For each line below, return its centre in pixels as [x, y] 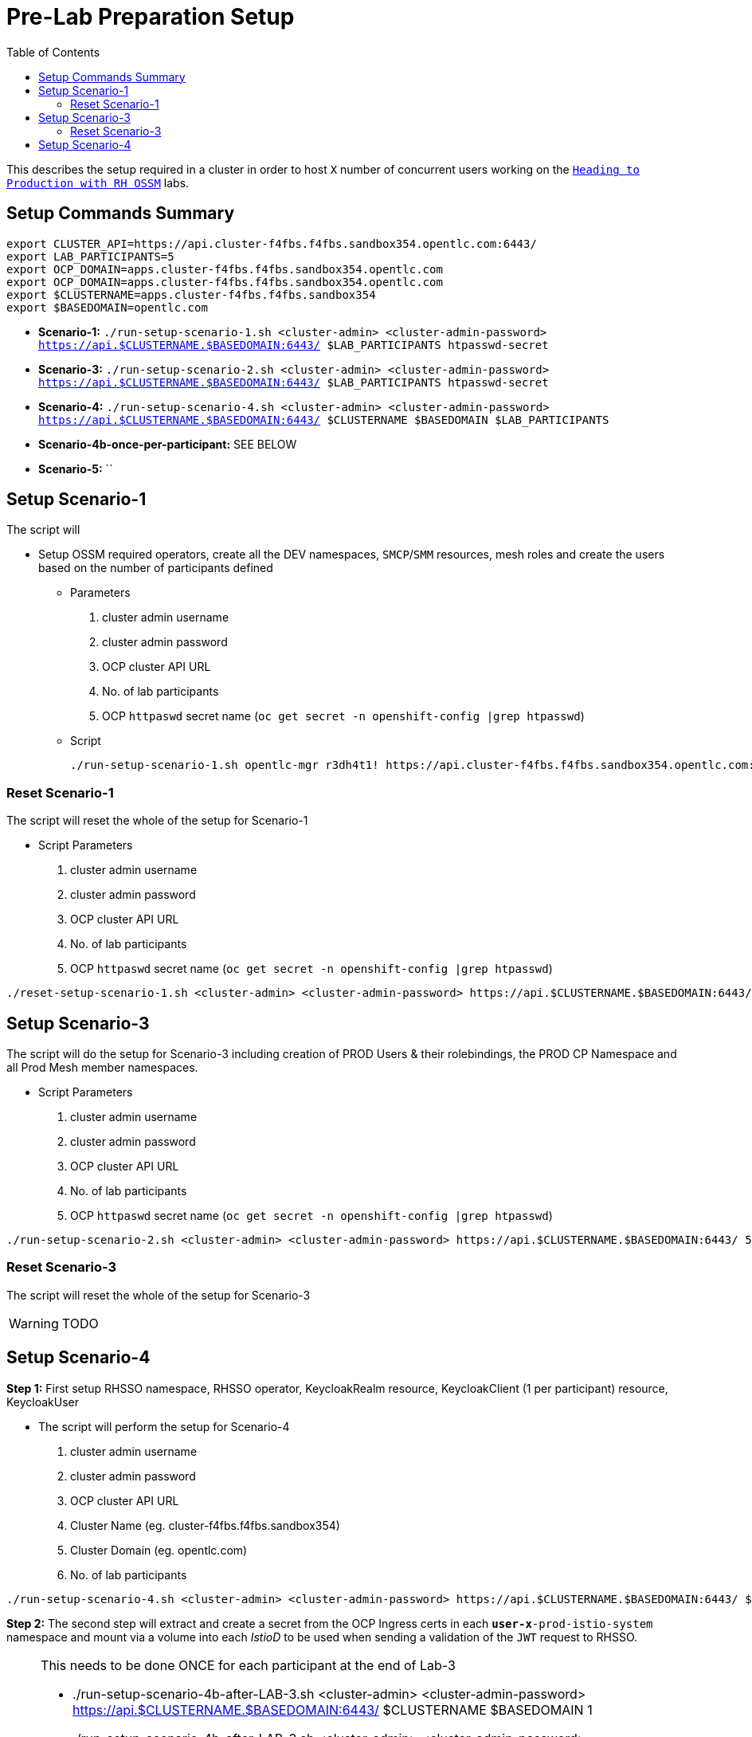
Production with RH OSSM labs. [98, 182]
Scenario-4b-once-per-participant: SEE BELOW [168, 444]
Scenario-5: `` [76, 469]
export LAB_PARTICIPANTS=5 [90, 256]
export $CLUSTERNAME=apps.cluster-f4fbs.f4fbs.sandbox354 [191, 294]
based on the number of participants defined [156, 568]
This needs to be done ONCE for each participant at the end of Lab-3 [248, 1665]
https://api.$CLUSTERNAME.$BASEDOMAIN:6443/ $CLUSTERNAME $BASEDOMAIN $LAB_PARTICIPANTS [324, 420]
